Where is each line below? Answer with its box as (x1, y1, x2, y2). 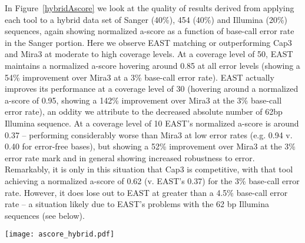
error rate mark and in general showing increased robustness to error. (5, 151, 255, 164)
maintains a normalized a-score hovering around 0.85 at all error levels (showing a (5, 59, 300, 71)
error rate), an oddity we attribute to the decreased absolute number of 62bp (5, 105, 283, 118)
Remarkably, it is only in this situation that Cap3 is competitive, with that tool (5, 163, 293, 175)
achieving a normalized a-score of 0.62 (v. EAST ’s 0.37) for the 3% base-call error (5, 174, 300, 187)
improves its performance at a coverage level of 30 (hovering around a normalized (5, 82, 299, 95)
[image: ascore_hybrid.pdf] (5, 230, 115, 239)
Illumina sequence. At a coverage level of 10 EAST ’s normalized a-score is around (5, 116, 299, 129)
